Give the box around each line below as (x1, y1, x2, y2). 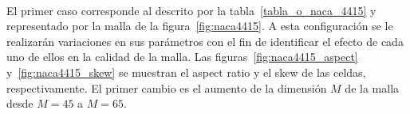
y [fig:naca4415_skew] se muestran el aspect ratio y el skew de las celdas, (6, 63, 366, 80)
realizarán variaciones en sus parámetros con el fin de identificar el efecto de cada (6, 32, 404, 49)
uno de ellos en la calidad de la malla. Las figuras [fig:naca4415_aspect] (6, 48, 358, 65)
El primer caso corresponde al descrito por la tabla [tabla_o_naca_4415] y (6, 2, 376, 18)
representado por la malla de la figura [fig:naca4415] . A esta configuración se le (6, 17, 393, 34)
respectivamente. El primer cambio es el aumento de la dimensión (6, 79, 327, 96)
